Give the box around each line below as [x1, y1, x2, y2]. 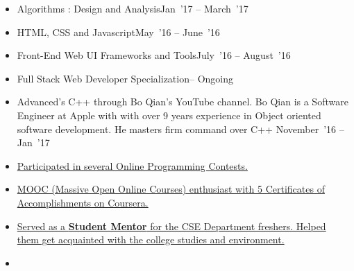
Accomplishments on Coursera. [17, 195, 149, 209]
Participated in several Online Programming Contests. [17, 158, 248, 173]
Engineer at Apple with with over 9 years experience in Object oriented [17, 107, 321, 122]
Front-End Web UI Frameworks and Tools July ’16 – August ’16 [17, 48, 291, 62]
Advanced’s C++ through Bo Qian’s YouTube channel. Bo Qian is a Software [17, 94, 348, 109]
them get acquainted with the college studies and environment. [17, 232, 285, 247]
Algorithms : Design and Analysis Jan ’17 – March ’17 [17, 1, 248, 15]
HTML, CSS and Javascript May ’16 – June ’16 [17, 24, 220, 39]
